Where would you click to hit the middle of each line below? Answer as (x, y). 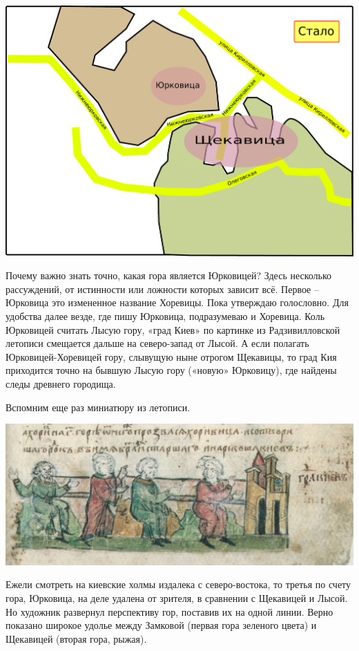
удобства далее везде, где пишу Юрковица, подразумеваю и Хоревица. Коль (165, 315)
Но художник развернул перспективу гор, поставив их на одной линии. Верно (169, 611)
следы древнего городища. (61, 383)
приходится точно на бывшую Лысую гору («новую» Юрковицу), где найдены (171, 370)
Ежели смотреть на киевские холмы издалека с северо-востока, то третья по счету (178, 584)
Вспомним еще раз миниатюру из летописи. (98, 407)
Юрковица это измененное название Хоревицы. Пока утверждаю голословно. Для (177, 302)
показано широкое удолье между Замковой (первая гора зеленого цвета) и (161, 625)
